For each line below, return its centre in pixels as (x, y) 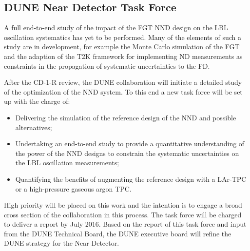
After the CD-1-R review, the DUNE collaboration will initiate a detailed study (123, 82)
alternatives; (34, 127)
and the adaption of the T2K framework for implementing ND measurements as (123, 56)
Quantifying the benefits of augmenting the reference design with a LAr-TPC (131, 179)
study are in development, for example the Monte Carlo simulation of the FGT (122, 47)
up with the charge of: (37, 101)
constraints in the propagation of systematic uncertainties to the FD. (107, 66)
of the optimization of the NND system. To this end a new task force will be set (123, 91)
